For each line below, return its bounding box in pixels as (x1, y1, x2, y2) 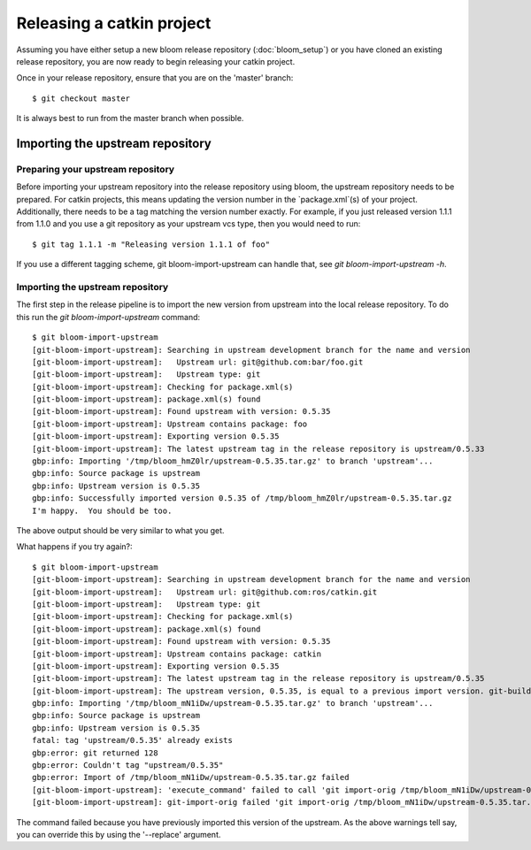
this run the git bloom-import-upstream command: (16, 311, 201, 322)
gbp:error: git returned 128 (32, 747, 158, 758)
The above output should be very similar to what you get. (16, 525, 225, 535)
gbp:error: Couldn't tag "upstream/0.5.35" (32, 761, 224, 770)
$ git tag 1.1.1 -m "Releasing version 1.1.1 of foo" (32, 239, 270, 249)
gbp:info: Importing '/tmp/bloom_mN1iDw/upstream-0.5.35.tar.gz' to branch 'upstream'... (32, 699, 434, 708)
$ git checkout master (32, 93, 131, 103)
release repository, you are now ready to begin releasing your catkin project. (16, 56, 296, 66)
